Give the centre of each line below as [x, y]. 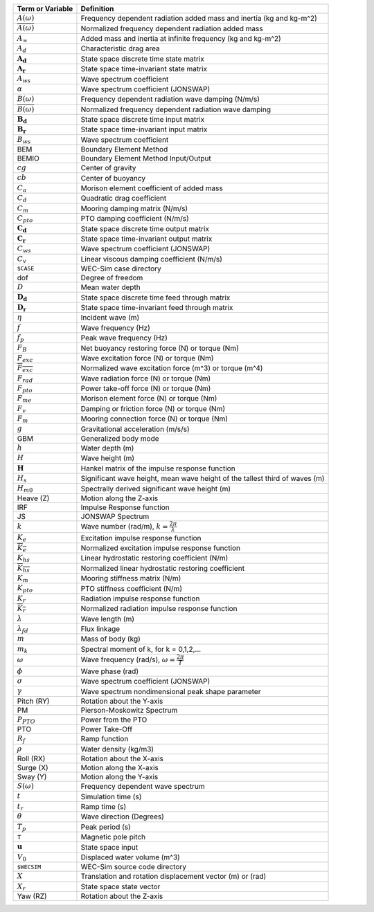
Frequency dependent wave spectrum [143, 787]
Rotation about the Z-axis [122, 896]
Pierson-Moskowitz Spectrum [129, 710]
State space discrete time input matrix [143, 120]
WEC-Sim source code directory [134, 867]
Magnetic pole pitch [113, 837]
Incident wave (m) [110, 318]
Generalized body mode [120, 438]
